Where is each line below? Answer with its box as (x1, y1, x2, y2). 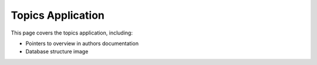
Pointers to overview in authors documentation (25, 40, 139, 47)
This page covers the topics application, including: (11, 29, 133, 36)
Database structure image (25, 48, 89, 55)
